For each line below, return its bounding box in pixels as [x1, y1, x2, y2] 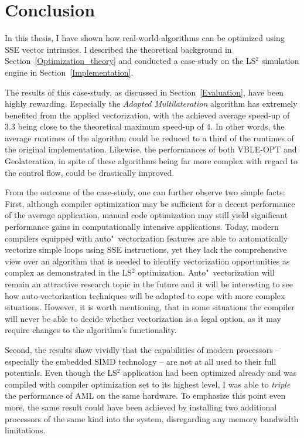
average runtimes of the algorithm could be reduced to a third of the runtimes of [5, 131, 294, 144]
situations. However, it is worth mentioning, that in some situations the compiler [5, 301, 295, 313]
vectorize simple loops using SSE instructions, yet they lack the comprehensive [5, 243, 287, 256]
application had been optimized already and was [123, 366, 297, 379]
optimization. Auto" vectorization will [138, 266, 275, 279]
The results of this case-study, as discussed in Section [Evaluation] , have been [5, 86, 284, 98]
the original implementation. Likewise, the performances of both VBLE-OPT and [5, 143, 297, 155]
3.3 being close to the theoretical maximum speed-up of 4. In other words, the [5, 120, 285, 133]
